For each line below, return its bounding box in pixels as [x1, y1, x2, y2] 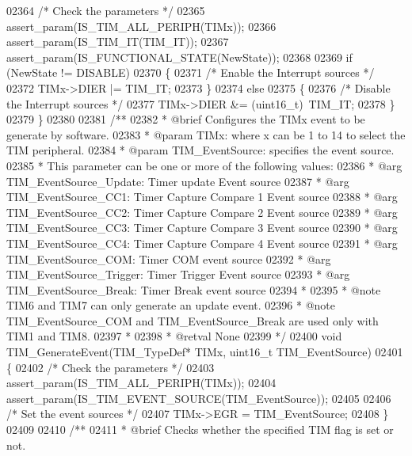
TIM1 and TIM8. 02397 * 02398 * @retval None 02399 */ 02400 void [6, 328, 342, 344]
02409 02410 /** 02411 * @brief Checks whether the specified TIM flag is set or [6, 421, 394, 438]
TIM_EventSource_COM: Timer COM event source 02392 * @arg [6, 250, 331, 267]
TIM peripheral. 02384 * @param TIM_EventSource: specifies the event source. [6, 142, 395, 158]
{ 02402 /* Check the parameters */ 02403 [6, 359, 215, 375]
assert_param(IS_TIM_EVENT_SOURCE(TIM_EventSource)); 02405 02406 [6, 389, 391, 406]
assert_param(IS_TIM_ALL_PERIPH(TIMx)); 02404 [6, 374, 277, 391]
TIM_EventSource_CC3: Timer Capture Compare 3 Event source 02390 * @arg [6, 219, 398, 236]
